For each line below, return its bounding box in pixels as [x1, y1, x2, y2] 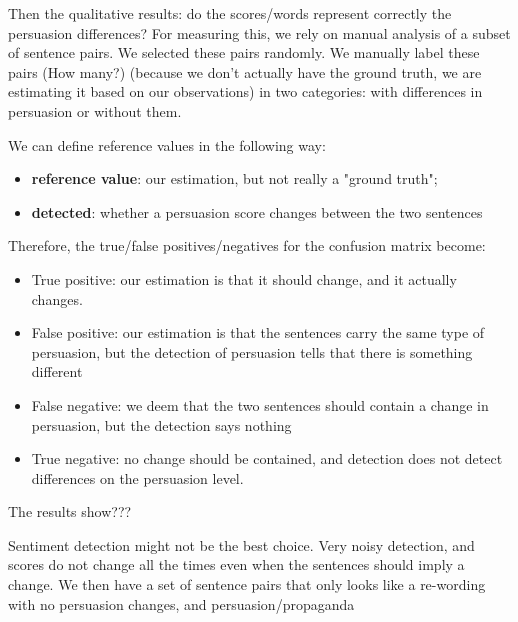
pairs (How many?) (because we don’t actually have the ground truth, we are [8, 61, 482, 82]
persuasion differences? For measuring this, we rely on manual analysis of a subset [8, 22, 511, 43]
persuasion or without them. [8, 100, 182, 121]
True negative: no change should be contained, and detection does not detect [31, 448, 503, 469]
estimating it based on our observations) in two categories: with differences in [8, 81, 483, 102]
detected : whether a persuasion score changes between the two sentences [31, 201, 483, 222]
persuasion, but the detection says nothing [31, 414, 292, 435]
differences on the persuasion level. [31, 467, 244, 488]
